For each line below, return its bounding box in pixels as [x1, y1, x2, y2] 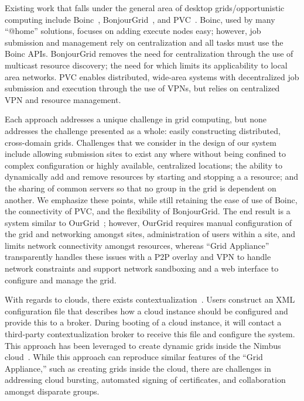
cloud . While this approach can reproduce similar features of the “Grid [5, 351, 263, 363]
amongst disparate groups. [5, 385, 100, 397]
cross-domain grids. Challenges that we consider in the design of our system [5, 136, 276, 148]
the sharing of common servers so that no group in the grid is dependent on [5, 181, 276, 194]
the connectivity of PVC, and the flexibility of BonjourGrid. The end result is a [5, 205, 291, 217]
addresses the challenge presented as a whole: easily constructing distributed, [5, 124, 281, 136]
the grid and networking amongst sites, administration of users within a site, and [5, 228, 296, 240]
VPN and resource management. [5, 93, 121, 105]
